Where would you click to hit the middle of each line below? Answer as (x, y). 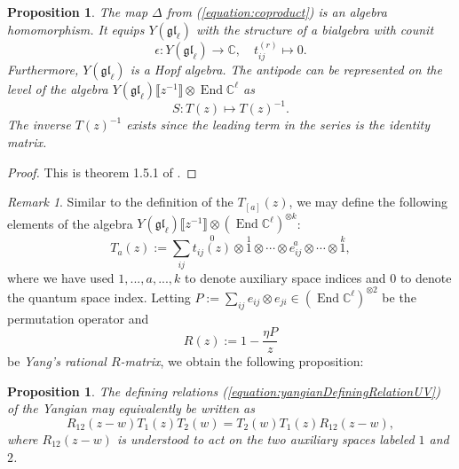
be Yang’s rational (57, 361)
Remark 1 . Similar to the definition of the (120, 202)
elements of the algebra (70, 223)
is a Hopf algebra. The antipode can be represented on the (286, 69)
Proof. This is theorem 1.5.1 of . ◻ (102, 172)
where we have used (61, 277)
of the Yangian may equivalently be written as (131, 408)
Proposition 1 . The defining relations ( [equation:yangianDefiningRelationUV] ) (224, 391)
